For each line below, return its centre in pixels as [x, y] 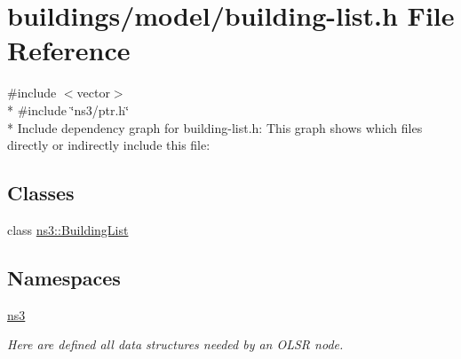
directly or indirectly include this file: [109, 145]
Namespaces [64, 277]
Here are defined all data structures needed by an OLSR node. [175, 344]
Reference [69, 50]
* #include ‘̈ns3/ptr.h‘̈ [68, 109]
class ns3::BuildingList [68, 229]
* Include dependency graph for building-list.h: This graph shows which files [215, 127]
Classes [41, 193]
